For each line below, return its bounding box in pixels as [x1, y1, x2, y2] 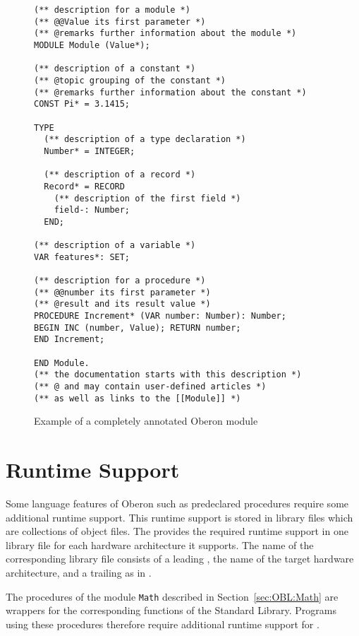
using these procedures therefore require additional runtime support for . [6, 616, 320, 631]
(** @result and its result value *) [34, 299, 211, 310]
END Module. [34, 358, 90, 368]
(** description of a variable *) [34, 240, 196, 251]
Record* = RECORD [44, 181, 125, 192]
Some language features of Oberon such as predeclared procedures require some [6, 496, 349, 511]
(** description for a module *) [34, 5, 190, 15]
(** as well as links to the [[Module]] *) [34, 393, 241, 404]
